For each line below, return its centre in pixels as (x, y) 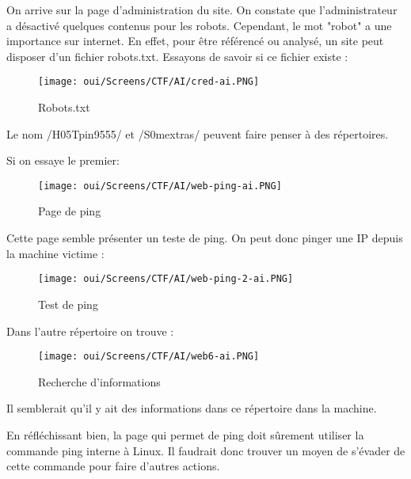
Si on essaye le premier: (63, 160)
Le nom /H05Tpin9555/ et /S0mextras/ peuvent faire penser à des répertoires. (198, 133)
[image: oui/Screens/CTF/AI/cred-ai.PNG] (149, 82)
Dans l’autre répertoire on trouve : (90, 331)
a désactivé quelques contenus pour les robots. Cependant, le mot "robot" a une (199, 25)
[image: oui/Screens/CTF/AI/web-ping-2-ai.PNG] (166, 279)
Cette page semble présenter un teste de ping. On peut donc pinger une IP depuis (205, 238)
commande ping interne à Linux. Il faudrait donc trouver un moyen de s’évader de (206, 450)
